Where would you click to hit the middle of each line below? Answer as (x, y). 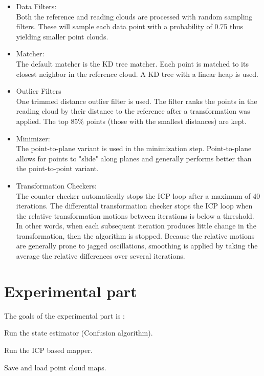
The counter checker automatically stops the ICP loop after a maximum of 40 (138, 195)
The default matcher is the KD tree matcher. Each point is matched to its (132, 63)
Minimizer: (33, 138)
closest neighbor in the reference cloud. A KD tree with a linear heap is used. (137, 74)
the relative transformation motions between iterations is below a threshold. (135, 215)
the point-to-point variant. (57, 168)
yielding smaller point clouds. (62, 36)
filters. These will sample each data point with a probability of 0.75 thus (130, 26)
